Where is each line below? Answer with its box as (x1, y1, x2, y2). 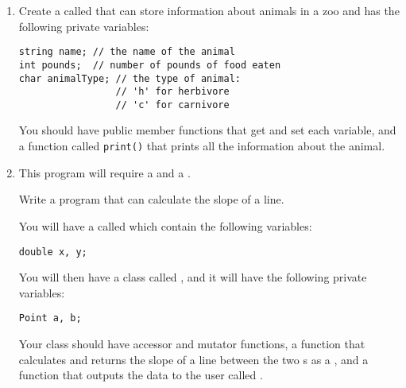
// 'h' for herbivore (115, 86, 230, 98)
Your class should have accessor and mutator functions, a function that (18, 336, 365, 351)
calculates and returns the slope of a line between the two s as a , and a (18, 351, 369, 367)
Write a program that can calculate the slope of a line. (18, 191, 284, 208)
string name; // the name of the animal (18, 46, 235, 58)
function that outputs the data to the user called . (18, 367, 263, 383)
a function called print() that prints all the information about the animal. (18, 138, 385, 154)
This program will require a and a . (18, 164, 191, 180)
